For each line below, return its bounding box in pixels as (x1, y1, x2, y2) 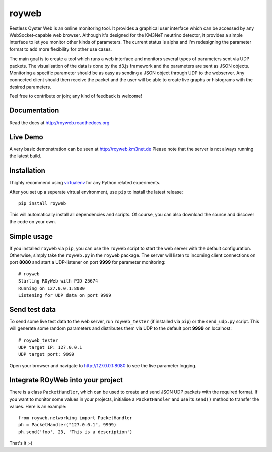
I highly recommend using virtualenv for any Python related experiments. (9, 180, 161, 186)
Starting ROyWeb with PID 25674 (18, 278, 98, 284)
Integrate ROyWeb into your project (9, 376, 123, 384)
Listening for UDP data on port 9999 (18, 292, 112, 298)
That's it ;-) (9, 440, 33, 446)
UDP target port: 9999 (18, 351, 75, 357)
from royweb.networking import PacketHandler (18, 415, 133, 421)
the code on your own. (9, 218, 56, 224)
